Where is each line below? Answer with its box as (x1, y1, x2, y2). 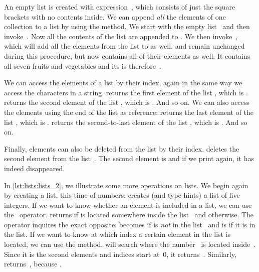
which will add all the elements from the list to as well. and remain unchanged (4, 41, 245, 51)
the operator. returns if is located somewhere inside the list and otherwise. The (4, 209, 254, 220)
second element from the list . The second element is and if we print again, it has (4, 153, 254, 164)
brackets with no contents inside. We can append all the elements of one (4, 11, 226, 22)
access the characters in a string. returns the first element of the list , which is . (4, 87, 248, 97)
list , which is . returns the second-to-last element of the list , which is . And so (4, 116, 247, 127)
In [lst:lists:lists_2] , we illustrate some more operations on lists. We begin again (4, 180, 248, 190)
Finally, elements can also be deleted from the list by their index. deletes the (4, 143, 239, 154)
